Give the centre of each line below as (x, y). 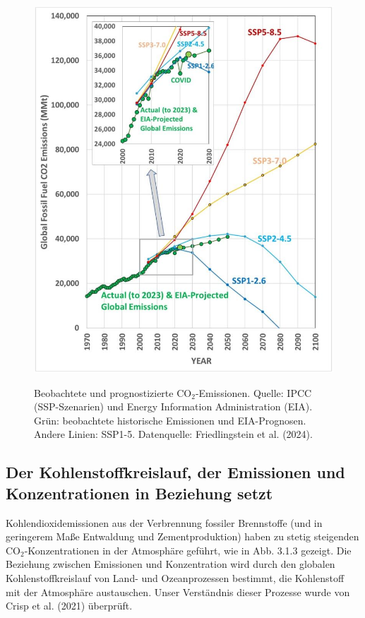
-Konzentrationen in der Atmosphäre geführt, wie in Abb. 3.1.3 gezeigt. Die (188, 550)
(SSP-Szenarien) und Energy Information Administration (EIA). (173, 406)
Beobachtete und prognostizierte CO (113, 392)
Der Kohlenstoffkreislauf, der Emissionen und (175, 472)
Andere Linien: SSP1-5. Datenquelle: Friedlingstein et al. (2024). (173, 434)
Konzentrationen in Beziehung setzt (139, 493)
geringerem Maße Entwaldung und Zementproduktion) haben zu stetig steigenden (182, 536)
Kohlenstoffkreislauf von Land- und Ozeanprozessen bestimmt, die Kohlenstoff (175, 578)
